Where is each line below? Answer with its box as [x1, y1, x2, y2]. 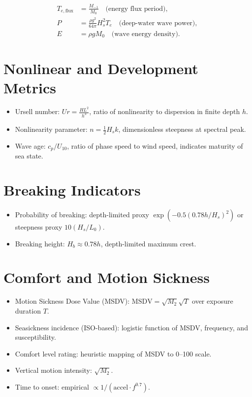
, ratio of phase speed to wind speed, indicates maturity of [67, 140, 243, 151]
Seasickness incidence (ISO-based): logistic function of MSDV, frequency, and [15, 322, 248, 332]
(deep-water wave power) [119, 19, 195, 27]
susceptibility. [15, 332, 56, 342]
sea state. [15, 151, 43, 161]
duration [15, 305, 41, 316]
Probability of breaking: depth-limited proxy [15, 209, 150, 220]
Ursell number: [15, 106, 60, 117]
